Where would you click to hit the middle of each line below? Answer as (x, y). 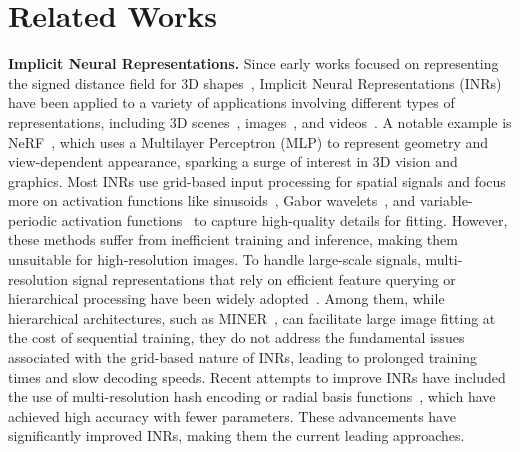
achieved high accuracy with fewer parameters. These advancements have (232, 415)
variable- (446, 200)
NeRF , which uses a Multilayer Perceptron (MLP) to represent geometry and (248, 141)
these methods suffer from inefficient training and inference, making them (233, 239)
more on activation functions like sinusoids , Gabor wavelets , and (212, 200)
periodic (33, 219)
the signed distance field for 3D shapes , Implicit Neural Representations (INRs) (255, 82)
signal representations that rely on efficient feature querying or (264, 278)
